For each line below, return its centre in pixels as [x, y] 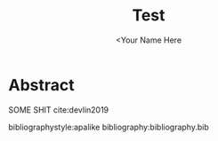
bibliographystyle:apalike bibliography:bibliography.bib [109, 127]
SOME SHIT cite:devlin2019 [59, 110]
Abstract [41, 85]
